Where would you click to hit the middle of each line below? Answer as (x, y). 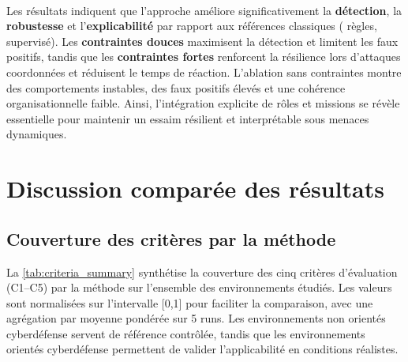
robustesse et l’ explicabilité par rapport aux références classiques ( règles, (192, 26)
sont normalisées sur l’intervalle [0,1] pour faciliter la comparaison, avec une (190, 302)
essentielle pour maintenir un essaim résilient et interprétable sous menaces (188, 118)
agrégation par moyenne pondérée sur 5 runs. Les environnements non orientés (196, 318)
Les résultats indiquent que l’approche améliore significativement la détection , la (204, 10)
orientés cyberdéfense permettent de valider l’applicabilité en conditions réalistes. (202, 349)
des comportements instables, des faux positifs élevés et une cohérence (176, 87)
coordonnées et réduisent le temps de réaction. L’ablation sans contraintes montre (204, 72)
